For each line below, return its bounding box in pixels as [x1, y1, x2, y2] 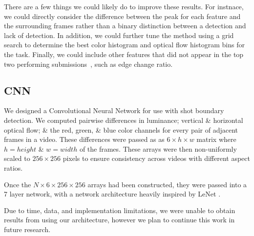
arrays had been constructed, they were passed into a [87, 179, 247, 189]
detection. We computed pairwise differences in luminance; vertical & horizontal [4, 115, 243, 125]
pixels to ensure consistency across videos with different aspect [63, 153, 250, 163]
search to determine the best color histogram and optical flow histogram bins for [4, 39, 245, 50]
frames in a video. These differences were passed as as [4, 134, 165, 144]
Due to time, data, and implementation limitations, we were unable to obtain [4, 205, 235, 215]
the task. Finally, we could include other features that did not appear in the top [4, 49, 244, 59]
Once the [4, 179, 31, 189]
